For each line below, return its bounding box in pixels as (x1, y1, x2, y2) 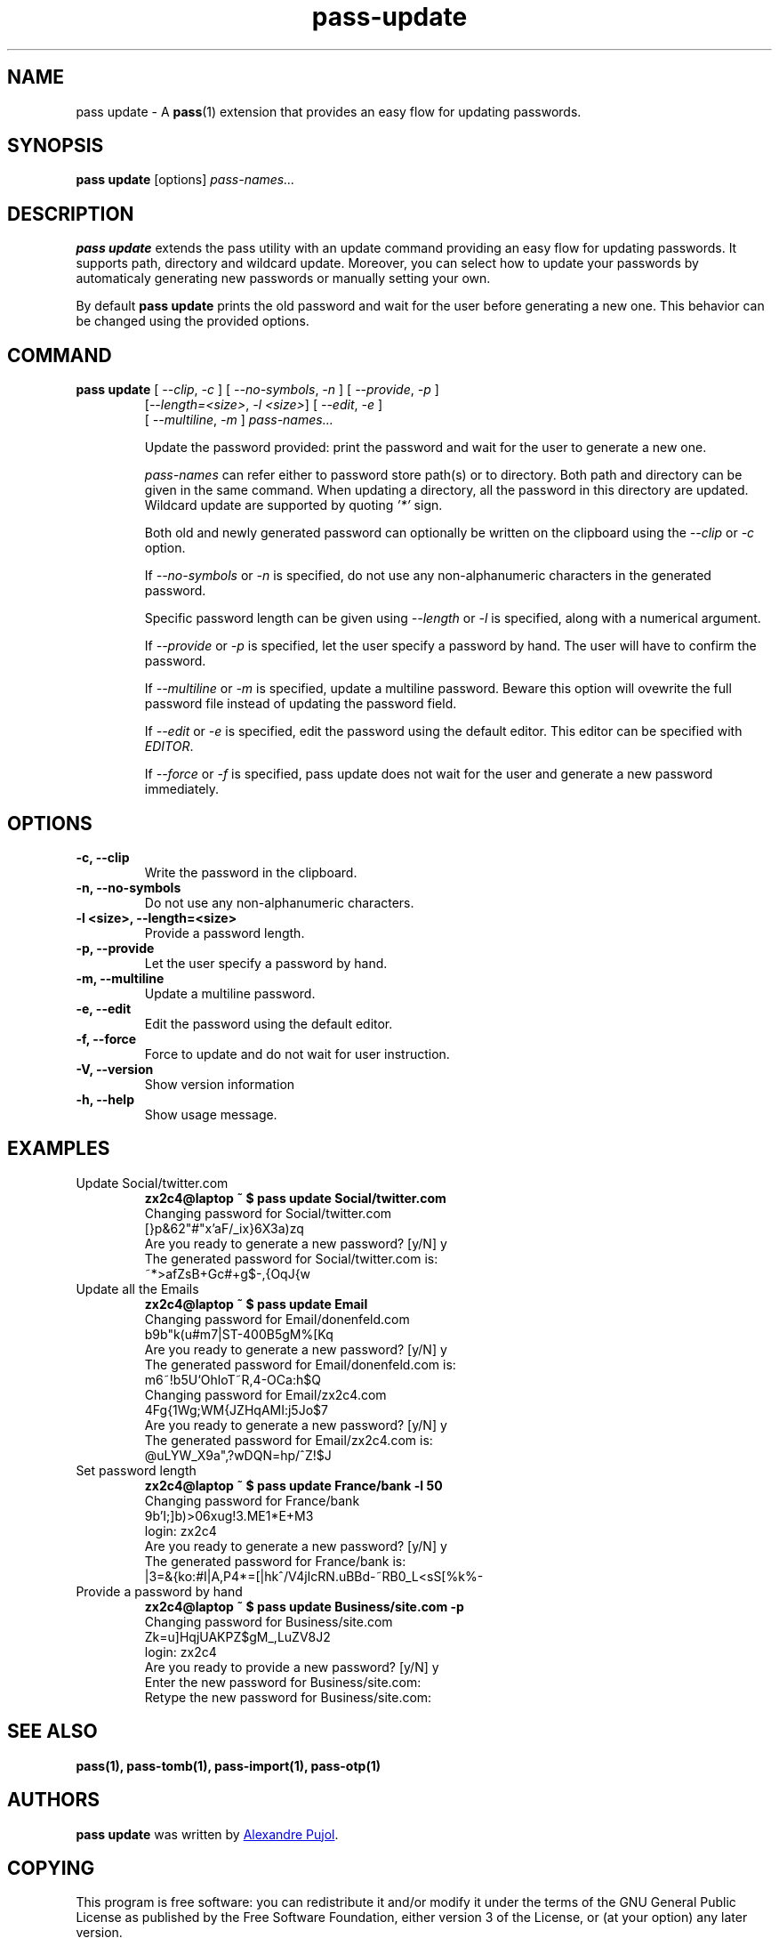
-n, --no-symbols (76, 879, 181, 895)
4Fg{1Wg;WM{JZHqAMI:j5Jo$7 (144, 1401, 328, 1417)
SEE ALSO (7, 1720, 98, 1743)
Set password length (76, 1462, 197, 1478)
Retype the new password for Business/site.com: (144, 1689, 432, 1705)
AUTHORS (7, 1789, 100, 1812)
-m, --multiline (76, 970, 165, 986)
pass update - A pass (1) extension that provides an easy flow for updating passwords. (76, 103, 582, 119)
